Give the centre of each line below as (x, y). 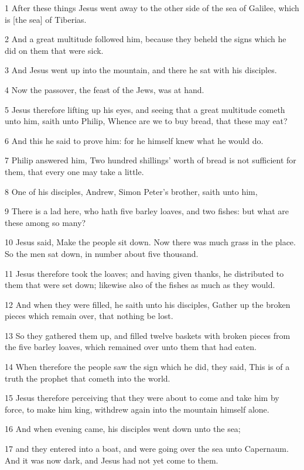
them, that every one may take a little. (74, 171)
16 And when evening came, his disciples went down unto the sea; (123, 429)
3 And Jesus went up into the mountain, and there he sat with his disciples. (141, 70)
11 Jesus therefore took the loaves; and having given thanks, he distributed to (144, 273)
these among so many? (45, 222)
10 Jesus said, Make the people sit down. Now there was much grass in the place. (150, 242)
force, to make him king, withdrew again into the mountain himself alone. (137, 409)
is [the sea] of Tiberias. (46, 19)
